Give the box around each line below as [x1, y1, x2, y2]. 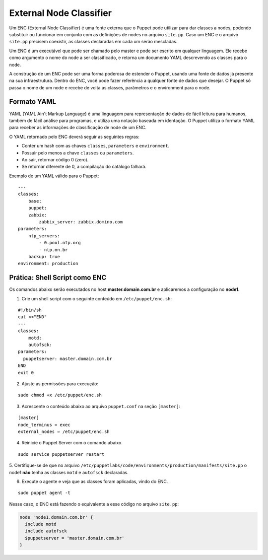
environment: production [18, 261, 78, 267]
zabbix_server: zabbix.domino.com [39, 219, 123, 225]
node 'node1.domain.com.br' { [19, 514, 93, 520]
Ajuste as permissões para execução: [21, 380, 99, 387]
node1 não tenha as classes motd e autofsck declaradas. [9, 469, 129, 475]
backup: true [28, 254, 60, 259]
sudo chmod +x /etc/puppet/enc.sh [18, 392, 102, 398]
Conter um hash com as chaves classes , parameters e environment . [21, 143, 170, 149]
